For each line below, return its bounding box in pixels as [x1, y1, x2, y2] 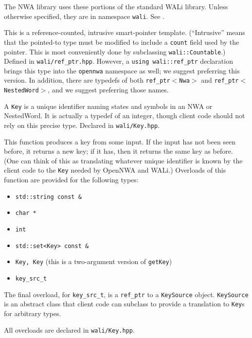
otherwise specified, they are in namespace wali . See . [4, 11, 164, 21]
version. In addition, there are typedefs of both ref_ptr [4, 75, 170, 85]
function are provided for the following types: [4, 175, 139, 185]
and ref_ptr [201, 75, 239, 85]
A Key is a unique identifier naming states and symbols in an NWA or [4, 101, 213, 111]
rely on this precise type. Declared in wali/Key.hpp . [4, 120, 160, 130]
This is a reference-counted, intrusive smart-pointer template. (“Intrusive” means [4, 27, 245, 37]
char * [15, 210, 36, 217]
